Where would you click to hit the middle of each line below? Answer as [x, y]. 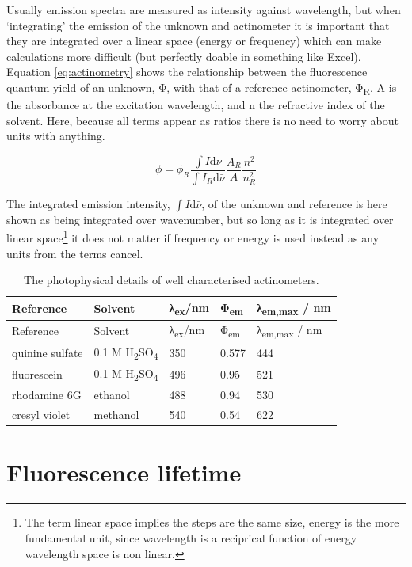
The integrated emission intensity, [88, 203]
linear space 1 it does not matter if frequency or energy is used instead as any [193, 236]
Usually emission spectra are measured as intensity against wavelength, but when [204, 10]
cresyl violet [41, 415]
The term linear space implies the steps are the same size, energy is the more [212, 522]
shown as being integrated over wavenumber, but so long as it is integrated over [200, 219]
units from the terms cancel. [75, 253]
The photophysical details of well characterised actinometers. [172, 280]
